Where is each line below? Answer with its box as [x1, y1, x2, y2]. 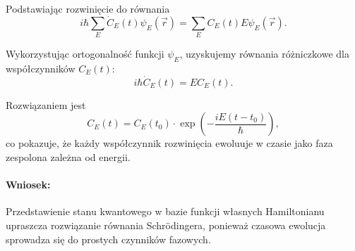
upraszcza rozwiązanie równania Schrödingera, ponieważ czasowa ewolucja [6, 217, 326, 232]
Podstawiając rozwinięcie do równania [6, 1, 170, 15]
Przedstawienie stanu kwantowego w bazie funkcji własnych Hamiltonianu [6, 204, 325, 219]
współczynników [6, 60, 76, 75]
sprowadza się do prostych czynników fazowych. [6, 231, 211, 246]
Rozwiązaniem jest [6, 97, 86, 112]
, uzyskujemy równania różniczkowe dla [179, 46, 349, 61]
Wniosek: [6, 177, 51, 192]
